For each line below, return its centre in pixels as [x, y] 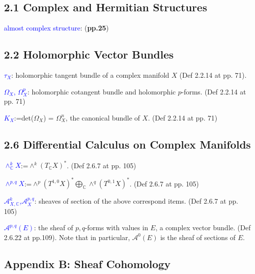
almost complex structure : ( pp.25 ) [57, 28]
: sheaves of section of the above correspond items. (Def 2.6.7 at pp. [136, 201]
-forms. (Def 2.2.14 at [214, 91]
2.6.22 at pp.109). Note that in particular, [67, 237]
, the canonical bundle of [103, 117]
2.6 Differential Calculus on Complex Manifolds [127, 144]
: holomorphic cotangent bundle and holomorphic [102, 91]
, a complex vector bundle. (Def [203, 228]
